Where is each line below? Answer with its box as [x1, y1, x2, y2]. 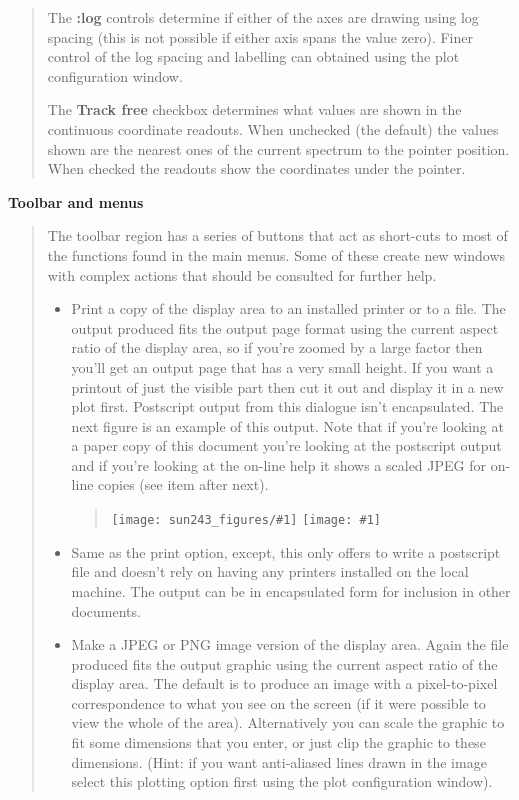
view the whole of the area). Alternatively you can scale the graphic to [71, 712, 505, 733]
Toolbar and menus [8, 191, 144, 212]
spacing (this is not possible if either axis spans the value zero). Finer [47, 26, 473, 47]
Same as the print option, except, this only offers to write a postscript [71, 541, 501, 562]
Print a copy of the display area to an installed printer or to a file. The [71, 298, 506, 319]
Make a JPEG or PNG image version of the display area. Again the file [71, 634, 509, 655]
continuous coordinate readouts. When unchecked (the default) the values [47, 118, 499, 139]
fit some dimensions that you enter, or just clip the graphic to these [71, 732, 486, 753]
